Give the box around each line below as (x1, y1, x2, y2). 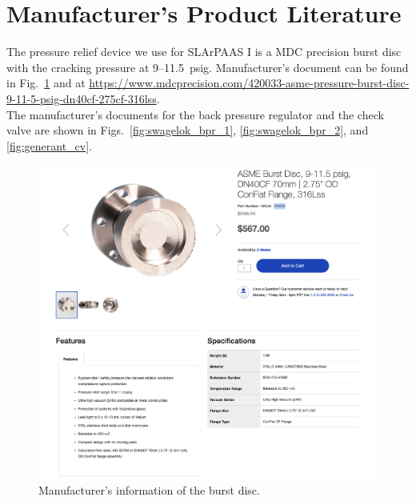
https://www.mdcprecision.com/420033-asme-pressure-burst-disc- (89, 74, 410, 91)
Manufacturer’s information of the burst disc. (38, 481, 260, 498)
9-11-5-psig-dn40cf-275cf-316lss (6, 90, 157, 106)
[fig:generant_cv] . (6, 137, 93, 154)
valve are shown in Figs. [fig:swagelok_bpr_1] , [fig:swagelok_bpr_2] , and (6, 122, 369, 138)
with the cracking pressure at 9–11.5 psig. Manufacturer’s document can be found (6, 58, 409, 75)
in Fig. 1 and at (6, 74, 86, 91)
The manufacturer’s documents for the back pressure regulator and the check (6, 106, 384, 122)
